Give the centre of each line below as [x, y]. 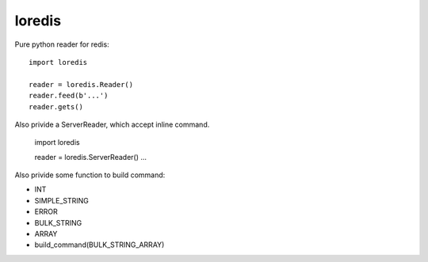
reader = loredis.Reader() [81, 84]
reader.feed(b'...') [69, 96]
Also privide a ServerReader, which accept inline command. [112, 124]
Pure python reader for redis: [62, 44]
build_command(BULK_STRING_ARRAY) [99, 245]
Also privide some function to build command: [90, 175]
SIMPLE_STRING [61, 200]
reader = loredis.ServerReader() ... [90, 157]
